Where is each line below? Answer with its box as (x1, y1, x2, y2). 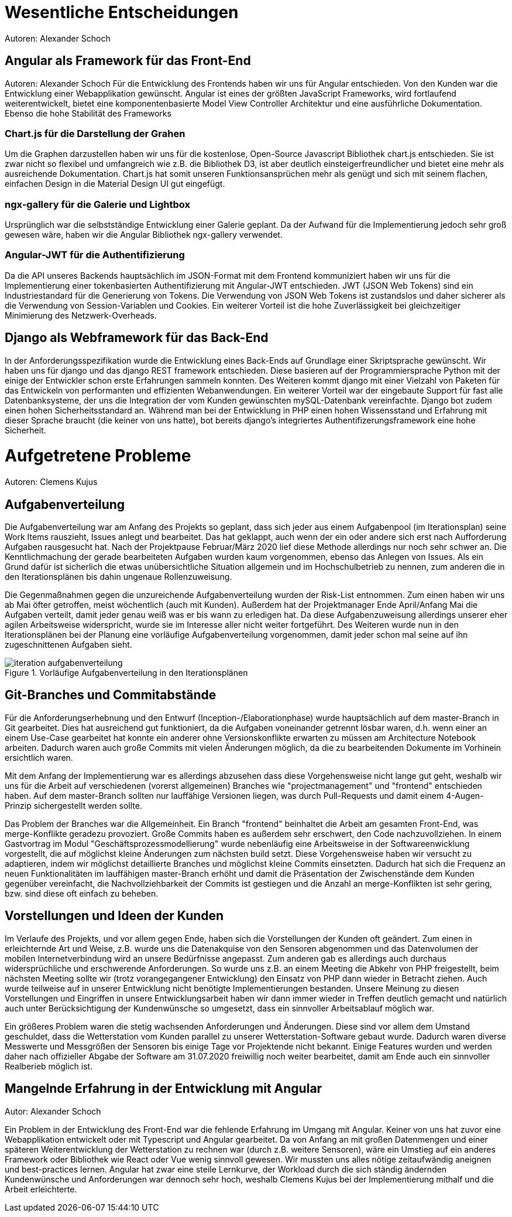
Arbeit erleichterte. (5, 1184, 77, 1194)
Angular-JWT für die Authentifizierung (5, 249, 185, 261)
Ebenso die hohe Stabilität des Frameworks (5, 108, 171, 118)
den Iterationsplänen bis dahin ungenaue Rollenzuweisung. (5, 572, 232, 582)
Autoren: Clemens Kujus (5, 477, 98, 487)
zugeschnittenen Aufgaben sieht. (5, 640, 132, 650)
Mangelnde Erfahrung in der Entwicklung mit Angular (5, 1081, 322, 1096)
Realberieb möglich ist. (5, 1061, 93, 1071)
